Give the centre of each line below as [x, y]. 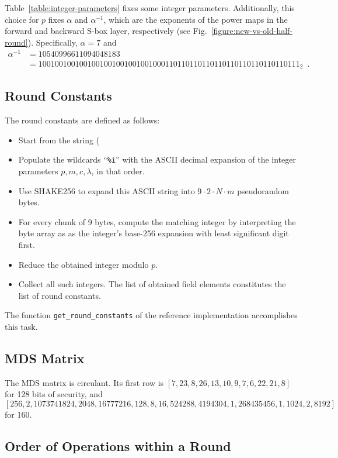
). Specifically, [53, 42]
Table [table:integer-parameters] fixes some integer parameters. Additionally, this [150, 8]
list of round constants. [60, 295]
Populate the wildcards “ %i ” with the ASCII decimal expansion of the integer [157, 159]
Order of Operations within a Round [118, 445]
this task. [21, 327]
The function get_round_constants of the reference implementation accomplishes [151, 315]
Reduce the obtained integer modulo [83, 264]
